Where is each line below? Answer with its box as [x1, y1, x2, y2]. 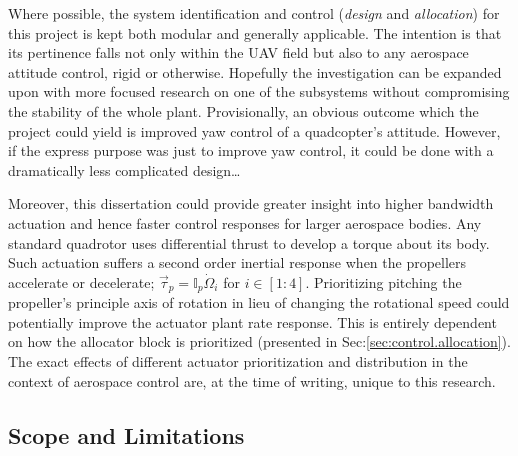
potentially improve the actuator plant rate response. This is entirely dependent [8, 311, 497, 332]
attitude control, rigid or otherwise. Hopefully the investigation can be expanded [8, 61, 502, 82]
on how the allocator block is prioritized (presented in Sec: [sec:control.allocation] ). [8, 331, 511, 352]
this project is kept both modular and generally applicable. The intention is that [8, 22, 502, 43]
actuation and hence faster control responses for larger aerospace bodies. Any [8, 212, 482, 233]
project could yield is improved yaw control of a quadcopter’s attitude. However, [8, 120, 501, 141]
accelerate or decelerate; [8, 271, 155, 292]
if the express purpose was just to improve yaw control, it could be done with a [8, 140, 494, 161]
